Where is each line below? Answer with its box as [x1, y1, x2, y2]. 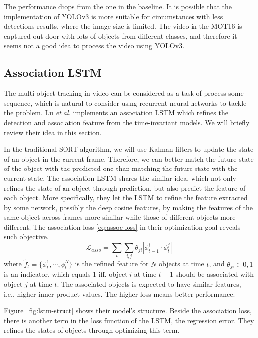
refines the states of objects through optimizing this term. [4, 325, 180, 335]
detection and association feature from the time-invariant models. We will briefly [4, 117, 250, 127]
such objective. [4, 231, 49, 242]
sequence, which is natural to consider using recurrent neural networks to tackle [4, 97, 247, 108]
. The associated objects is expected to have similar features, [57, 279, 241, 289]
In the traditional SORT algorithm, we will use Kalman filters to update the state [4, 144, 254, 154]
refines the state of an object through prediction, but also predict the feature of [4, 182, 246, 193]
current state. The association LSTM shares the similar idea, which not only [4, 172, 236, 183]
